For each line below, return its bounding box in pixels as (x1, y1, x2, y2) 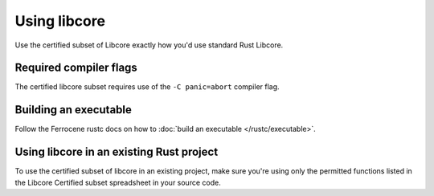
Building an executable (14, 103, 133, 116)
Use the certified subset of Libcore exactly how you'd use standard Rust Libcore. (14, 40, 284, 50)
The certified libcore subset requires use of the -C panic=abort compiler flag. (14, 82, 280, 92)
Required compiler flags (14, 61, 138, 75)
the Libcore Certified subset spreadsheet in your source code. (14, 178, 221, 187)
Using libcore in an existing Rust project (14, 145, 219, 159)
